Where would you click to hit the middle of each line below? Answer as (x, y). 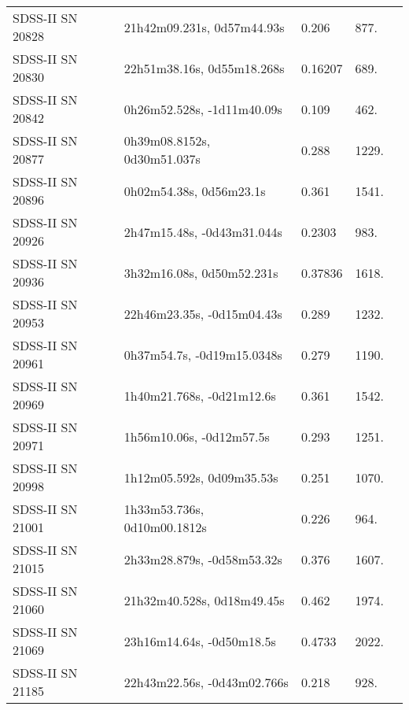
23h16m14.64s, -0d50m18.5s (200, 641)
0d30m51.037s (162, 159)
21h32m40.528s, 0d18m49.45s (204, 600)
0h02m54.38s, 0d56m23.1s (195, 190)
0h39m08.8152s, (167, 141)
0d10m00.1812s (165, 527)
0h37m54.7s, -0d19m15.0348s (203, 354)
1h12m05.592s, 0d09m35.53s (201, 477)
